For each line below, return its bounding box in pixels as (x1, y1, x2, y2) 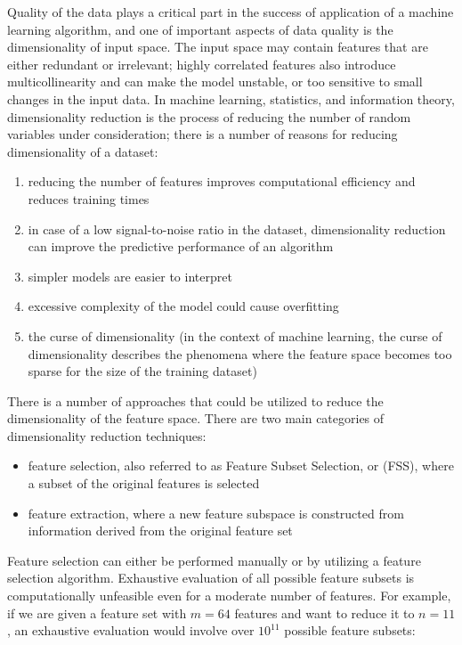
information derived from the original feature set (28, 521, 293, 540)
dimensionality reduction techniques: (7, 426, 207, 445)
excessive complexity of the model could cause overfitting (28, 297, 339, 315)
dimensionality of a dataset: (7, 142, 158, 160)
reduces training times (28, 189, 150, 208)
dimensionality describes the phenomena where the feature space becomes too (28, 344, 452, 363)
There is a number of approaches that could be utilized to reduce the (7, 391, 384, 410)
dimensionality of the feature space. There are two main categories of (7, 409, 385, 428)
